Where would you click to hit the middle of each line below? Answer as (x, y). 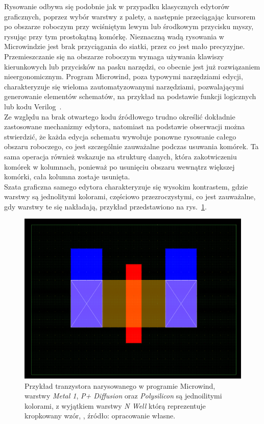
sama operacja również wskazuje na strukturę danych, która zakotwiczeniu (121, 156)
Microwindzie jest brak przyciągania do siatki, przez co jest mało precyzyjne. (125, 46)
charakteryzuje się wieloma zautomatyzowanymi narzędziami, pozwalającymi (124, 86)
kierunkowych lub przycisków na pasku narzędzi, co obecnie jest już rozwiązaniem (132, 66)
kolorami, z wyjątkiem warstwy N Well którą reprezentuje (115, 405)
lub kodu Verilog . (33, 106)
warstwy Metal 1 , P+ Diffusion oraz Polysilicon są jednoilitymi (123, 396)
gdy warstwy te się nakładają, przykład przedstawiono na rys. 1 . (105, 206)
